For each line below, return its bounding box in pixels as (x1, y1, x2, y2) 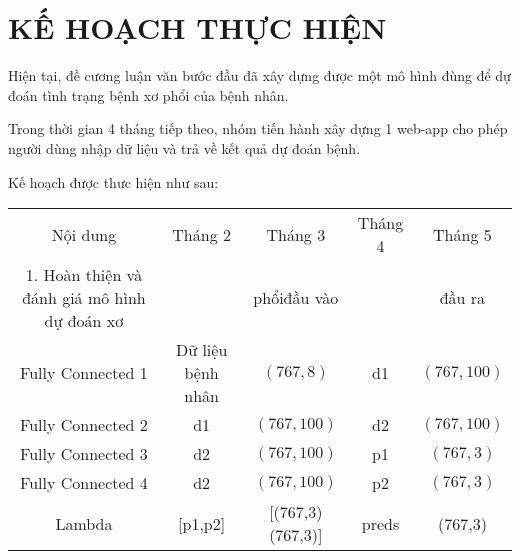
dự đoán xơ (44, 309, 124, 333)
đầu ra (439, 286, 486, 310)
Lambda (55, 511, 113, 535)
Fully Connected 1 (20, 361, 148, 385)
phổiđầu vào (253, 286, 339, 310)
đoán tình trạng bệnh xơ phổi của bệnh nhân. (8, 84, 289, 105)
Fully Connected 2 (20, 413, 148, 437)
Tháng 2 (172, 222, 231, 246)
